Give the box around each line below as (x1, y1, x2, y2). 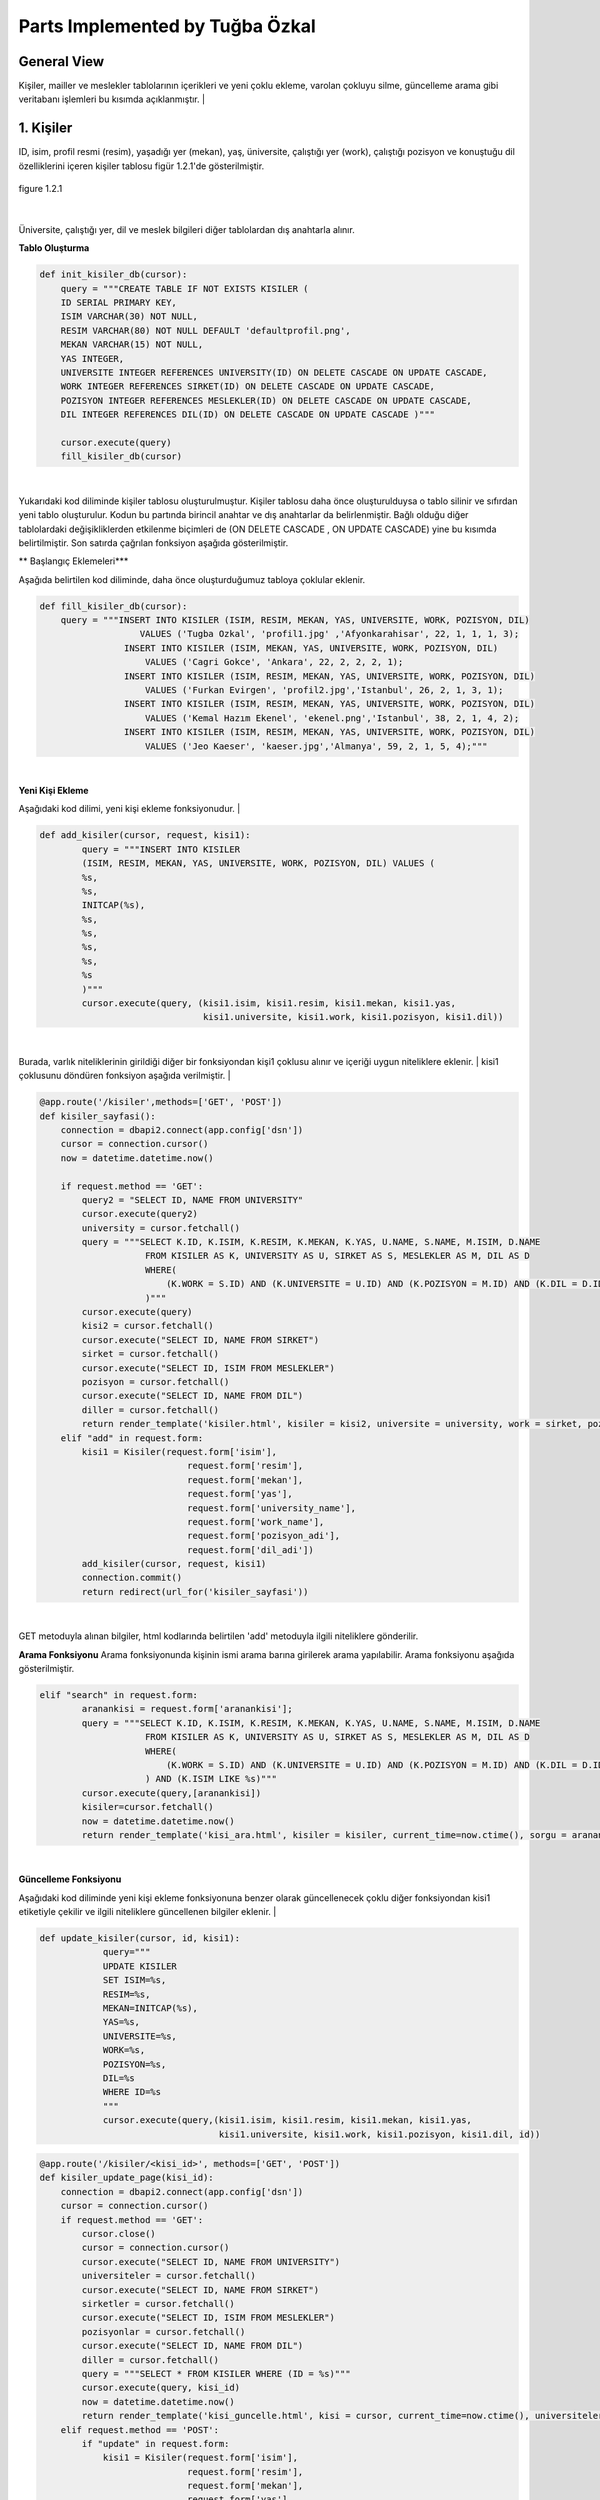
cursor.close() (81, 2228, 157, 2240)
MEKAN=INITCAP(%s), (102, 2002, 199, 2014)
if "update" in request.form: (81, 2438, 230, 2449)
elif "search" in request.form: (39, 1689, 199, 1700)
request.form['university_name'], (186, 1502, 357, 1514)
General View (18, 53, 105, 70)
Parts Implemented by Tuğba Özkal (18, 15, 317, 37)
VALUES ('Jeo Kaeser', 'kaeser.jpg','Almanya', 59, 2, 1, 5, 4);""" (145, 740, 489, 752)
